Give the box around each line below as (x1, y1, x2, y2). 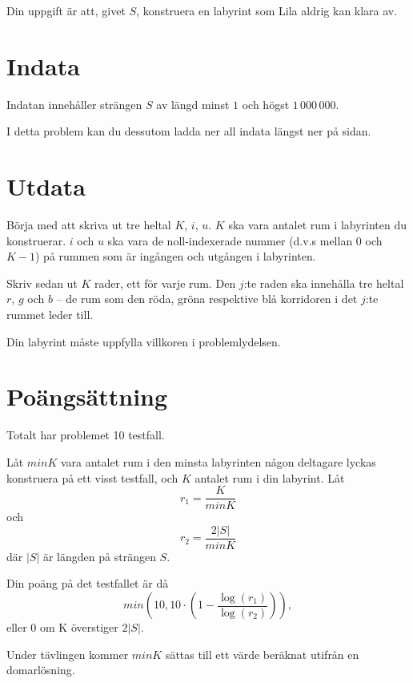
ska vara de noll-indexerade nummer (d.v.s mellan (107, 232, 353, 249)
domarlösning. (6, 661, 75, 678)
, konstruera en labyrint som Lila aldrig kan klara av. (136, 2, 398, 18)
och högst (242, 95, 290, 112)
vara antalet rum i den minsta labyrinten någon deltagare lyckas (60, 453, 376, 470)
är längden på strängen (42, 548, 156, 564)
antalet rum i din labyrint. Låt (194, 469, 345, 486)
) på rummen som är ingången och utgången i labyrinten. (35, 248, 316, 265)
